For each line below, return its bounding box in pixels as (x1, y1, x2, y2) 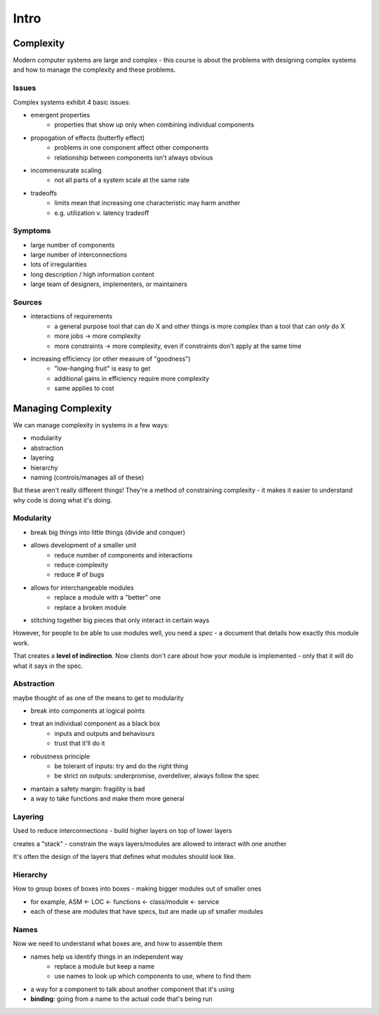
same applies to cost (54, 384, 115, 393)
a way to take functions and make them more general (30, 794, 185, 803)
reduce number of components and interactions (54, 550, 193, 559)
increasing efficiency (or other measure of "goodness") (30, 354, 191, 363)
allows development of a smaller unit (30, 541, 137, 550)
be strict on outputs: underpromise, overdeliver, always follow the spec (54, 772, 260, 780)
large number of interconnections (30, 250, 128, 259)
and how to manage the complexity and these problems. (13, 65, 176, 74)
